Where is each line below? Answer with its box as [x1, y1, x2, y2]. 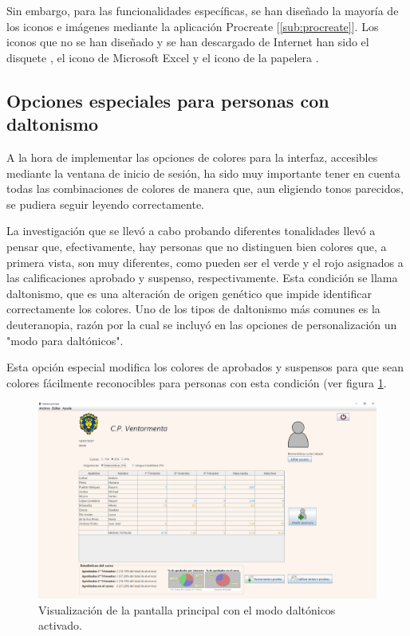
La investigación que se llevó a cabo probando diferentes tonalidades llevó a [6, 222, 376, 239]
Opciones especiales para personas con [6, 88, 329, 112]
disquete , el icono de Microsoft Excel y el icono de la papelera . [6, 49, 319, 65]
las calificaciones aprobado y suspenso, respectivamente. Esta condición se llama [6, 269, 398, 286]
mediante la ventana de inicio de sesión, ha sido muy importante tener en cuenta [6, 164, 400, 181]
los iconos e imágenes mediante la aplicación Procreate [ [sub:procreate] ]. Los [6, 18, 379, 34]
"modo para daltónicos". [6, 332, 124, 348]
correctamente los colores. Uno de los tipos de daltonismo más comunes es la [6, 300, 380, 317]
